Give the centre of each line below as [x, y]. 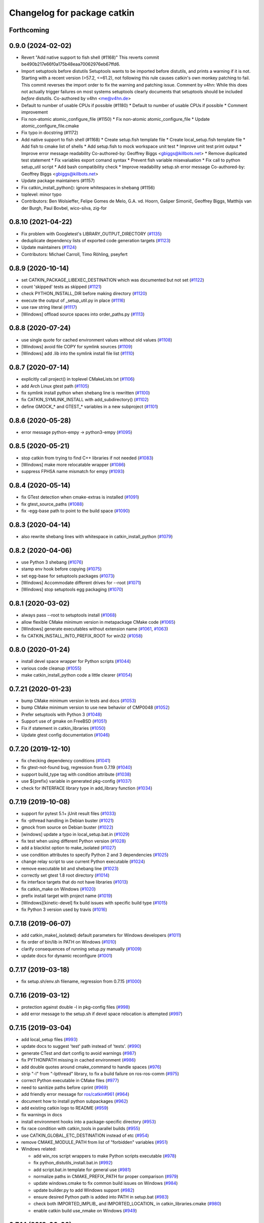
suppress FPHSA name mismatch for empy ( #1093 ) [73, 472]
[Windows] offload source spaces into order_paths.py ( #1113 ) [83, 314]
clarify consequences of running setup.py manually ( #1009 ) [81, 949]
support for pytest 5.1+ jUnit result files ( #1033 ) [69, 814]
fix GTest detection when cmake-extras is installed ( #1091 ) [80, 497]
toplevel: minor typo [42, 194]
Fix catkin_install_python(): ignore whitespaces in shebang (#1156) [88, 187]
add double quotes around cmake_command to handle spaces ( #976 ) [91, 1067]
